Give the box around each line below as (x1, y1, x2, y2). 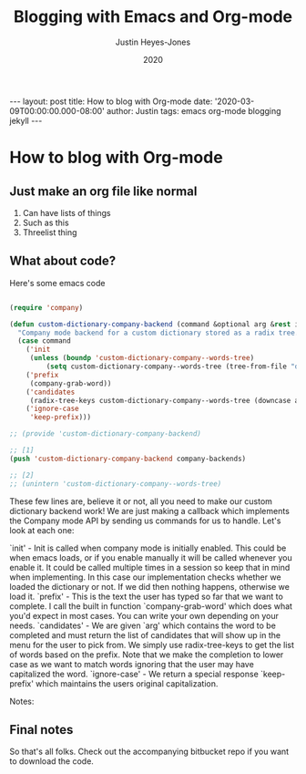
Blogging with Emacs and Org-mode (13, 6, 293, 27)
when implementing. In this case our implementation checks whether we (9, 572, 281, 583)
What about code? (9, 253, 117, 269)
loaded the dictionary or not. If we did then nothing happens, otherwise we (9, 581, 290, 592)
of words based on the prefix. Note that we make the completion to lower (9, 649, 284, 660)
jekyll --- (9, 115, 43, 126)
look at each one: (9, 524, 75, 535)
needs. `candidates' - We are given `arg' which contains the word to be (9, 620, 276, 631)
